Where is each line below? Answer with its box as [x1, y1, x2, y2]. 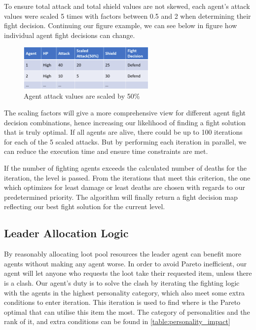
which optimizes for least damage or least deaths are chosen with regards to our [4, 182, 245, 192]
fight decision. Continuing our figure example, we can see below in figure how [4, 20, 237, 31]
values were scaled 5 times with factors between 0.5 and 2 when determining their [4, 10, 251, 21]
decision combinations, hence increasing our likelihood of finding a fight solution [4, 117, 246, 127]
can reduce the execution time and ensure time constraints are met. [4, 146, 208, 156]
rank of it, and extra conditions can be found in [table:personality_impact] [4, 316, 230, 327]
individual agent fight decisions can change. [4, 30, 135, 40]
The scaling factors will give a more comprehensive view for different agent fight [4, 108, 246, 118]
